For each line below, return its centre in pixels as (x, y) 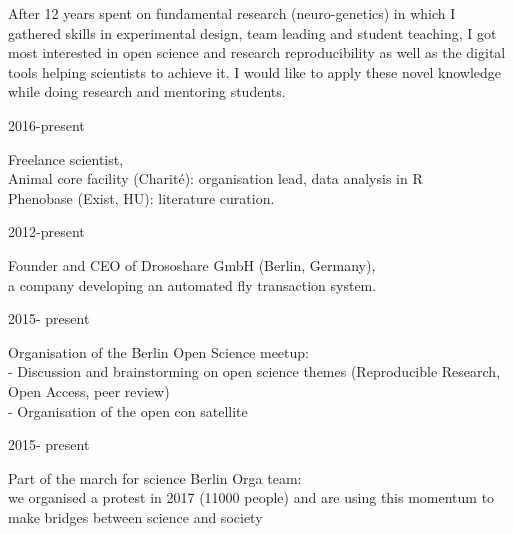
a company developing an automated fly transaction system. (192, 284)
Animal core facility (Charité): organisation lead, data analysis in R (215, 178)
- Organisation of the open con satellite (128, 410)
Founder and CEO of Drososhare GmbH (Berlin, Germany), (192, 264)
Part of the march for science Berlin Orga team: (155, 477)
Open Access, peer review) (89, 390)
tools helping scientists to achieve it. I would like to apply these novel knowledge (255, 71)
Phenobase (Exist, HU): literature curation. (141, 197)
